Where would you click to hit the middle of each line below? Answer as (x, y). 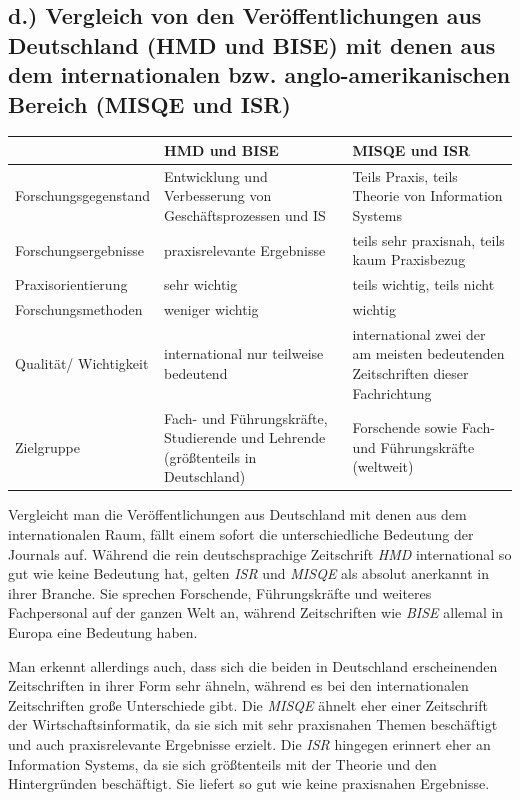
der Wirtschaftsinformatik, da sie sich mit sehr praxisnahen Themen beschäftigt (253, 724)
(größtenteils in (210, 456)
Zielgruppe (48, 446)
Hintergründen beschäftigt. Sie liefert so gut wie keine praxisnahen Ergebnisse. (249, 783)
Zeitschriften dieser (410, 373)
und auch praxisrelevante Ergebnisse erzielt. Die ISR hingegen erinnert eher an (249, 743)
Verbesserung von (218, 195)
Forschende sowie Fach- (423, 427)
